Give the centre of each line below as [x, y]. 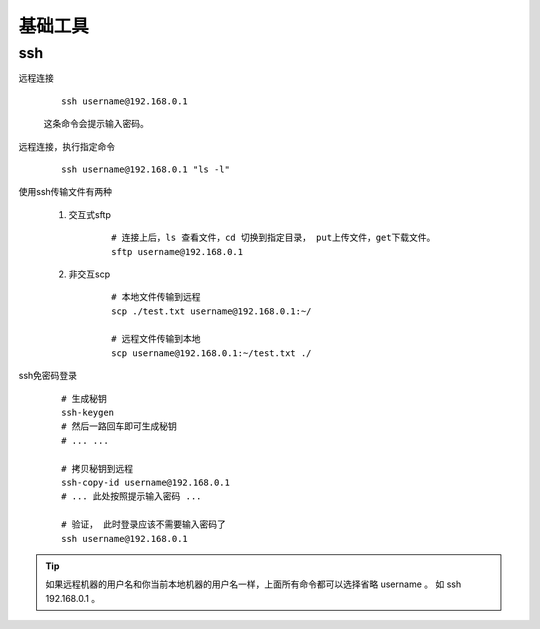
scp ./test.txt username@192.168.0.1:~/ [211, 311]
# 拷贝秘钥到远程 [97, 468]
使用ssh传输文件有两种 [65, 192]
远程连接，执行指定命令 [66, 146]
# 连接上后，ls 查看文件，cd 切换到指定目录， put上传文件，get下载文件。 [273, 238]
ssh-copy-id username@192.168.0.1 [145, 482]
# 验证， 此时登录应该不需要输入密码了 [144, 524]
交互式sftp [90, 214]
